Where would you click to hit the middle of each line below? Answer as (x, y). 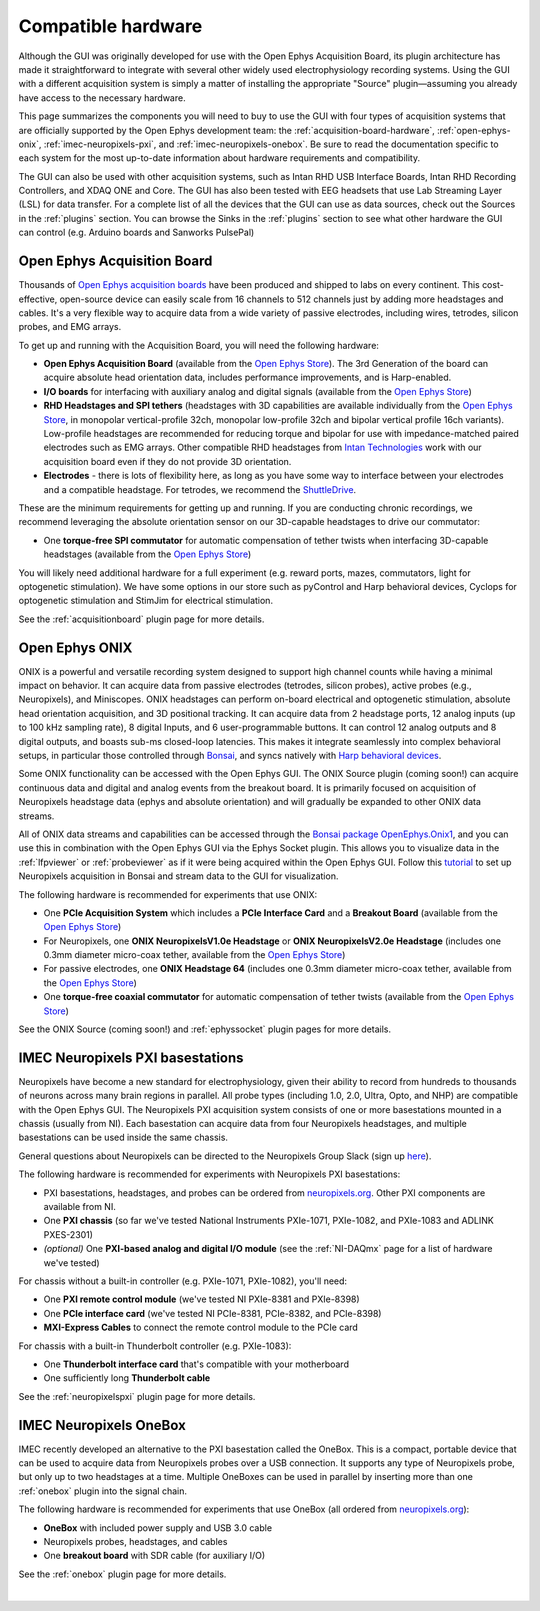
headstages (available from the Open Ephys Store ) (147, 554)
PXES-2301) (68, 1234)
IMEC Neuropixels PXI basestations (131, 1057)
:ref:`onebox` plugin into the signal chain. (103, 1491)
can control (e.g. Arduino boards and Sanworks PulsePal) (136, 232)
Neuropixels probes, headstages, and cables (135, 1541)
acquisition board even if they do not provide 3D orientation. (167, 461)
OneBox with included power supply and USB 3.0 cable (158, 1527)
